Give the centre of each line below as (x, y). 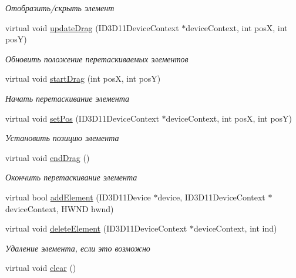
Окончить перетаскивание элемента (71, 177)
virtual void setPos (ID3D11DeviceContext (82, 118)
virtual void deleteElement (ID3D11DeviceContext (96, 228)
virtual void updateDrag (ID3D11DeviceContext (92, 27)
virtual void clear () (41, 268)
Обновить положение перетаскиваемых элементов (97, 58)
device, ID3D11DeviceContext (211, 197)
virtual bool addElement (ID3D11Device (78, 197)
